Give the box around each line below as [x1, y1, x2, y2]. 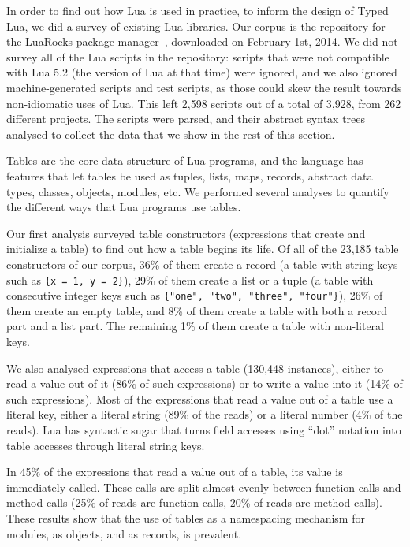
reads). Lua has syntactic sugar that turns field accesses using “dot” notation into [6, 421, 401, 437]
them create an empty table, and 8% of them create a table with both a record [6, 302, 388, 318]
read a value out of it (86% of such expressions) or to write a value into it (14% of [6, 375, 403, 392]
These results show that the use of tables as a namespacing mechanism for [6, 509, 365, 526]
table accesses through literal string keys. [6, 437, 205, 453]
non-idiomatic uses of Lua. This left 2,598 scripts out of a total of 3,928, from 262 [6, 95, 401, 111]
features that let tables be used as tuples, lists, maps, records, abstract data [6, 167, 373, 184]
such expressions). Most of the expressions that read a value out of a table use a [6, 390, 393, 407]
